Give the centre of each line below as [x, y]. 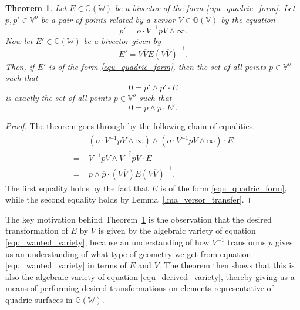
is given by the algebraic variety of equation [177, 230]
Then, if [20, 66]
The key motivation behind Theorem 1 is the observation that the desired [139, 219]
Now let [19, 40]
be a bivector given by [122, 40]
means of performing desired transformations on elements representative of [139, 288]
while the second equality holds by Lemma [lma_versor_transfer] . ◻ [130, 199]
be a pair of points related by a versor [108, 19]
